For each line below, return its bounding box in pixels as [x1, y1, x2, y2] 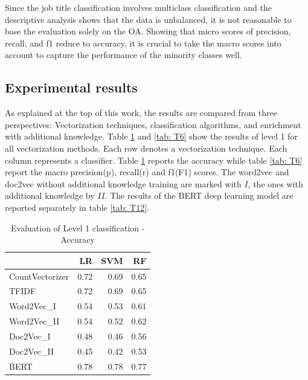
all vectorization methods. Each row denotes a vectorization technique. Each [5, 141, 287, 154]
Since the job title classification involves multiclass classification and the [5, 1, 272, 13]
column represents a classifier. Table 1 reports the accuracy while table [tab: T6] [5, 153, 303, 166]
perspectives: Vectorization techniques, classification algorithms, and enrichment [5, 118, 301, 130]
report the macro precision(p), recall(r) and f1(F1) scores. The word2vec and [5, 166, 289, 178]
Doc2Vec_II [9, 344, 54, 357]
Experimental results [5, 78, 138, 97]
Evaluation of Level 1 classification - [11, 221, 145, 234]
